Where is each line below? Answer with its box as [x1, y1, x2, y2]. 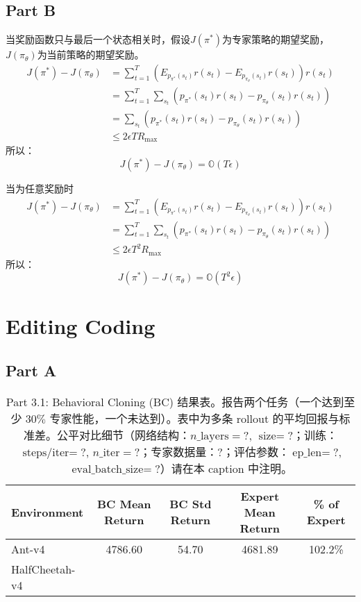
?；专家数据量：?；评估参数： [134, 443, 289, 460]
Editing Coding [6, 312, 156, 340]
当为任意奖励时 [6, 181, 74, 195]
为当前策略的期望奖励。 [37, 47, 144, 62]
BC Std [169, 496, 212, 512]
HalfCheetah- [11, 560, 76, 577]
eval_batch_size [72, 463, 144, 475]
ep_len [292, 446, 322, 458]
